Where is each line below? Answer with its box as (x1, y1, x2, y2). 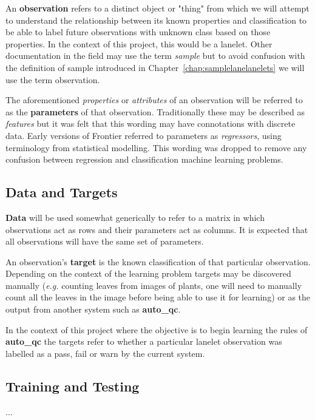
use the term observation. (5, 73, 100, 86)
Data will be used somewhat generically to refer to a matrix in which (5, 211, 265, 223)
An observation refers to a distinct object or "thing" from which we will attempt (5, 2, 310, 14)
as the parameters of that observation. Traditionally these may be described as (5, 105, 305, 118)
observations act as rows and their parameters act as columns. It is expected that (5, 223, 308, 235)
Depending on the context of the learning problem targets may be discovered (5, 267, 291, 280)
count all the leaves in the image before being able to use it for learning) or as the (5, 291, 311, 303)
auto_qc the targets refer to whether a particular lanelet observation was (5, 335, 282, 348)
